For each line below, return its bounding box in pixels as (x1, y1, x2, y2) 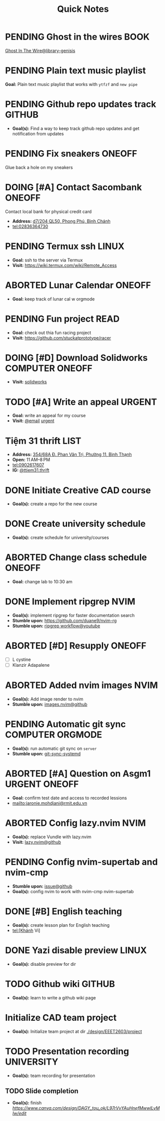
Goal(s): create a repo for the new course (12, 501, 98, 507)
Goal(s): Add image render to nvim (12, 696, 83, 702)
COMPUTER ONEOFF (5, 362, 93, 374)
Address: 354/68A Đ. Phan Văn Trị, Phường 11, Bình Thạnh (12, 451, 132, 458)
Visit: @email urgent (12, 418, 54, 424)
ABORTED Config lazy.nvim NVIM (5, 818, 146, 829)
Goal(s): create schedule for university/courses (12, 535, 109, 541)
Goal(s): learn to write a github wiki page (12, 994, 96, 1000)
